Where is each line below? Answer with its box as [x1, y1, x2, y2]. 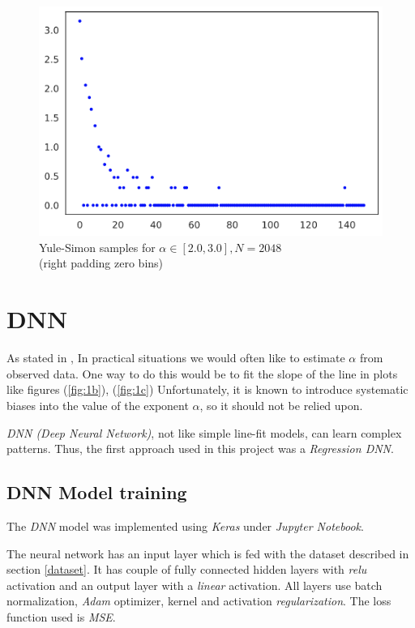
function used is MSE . [6, 608, 116, 625]
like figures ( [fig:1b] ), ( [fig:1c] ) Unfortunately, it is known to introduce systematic [6, 381, 409, 398]
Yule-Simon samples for [39, 238, 156, 255]
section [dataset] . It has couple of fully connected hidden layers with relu [6, 561, 367, 578]
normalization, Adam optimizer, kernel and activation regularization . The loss [6, 592, 391, 609]
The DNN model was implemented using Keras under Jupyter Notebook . [6, 517, 364, 534]
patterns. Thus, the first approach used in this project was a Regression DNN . [6, 440, 394, 457]
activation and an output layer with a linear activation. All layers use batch [6, 576, 383, 593]
